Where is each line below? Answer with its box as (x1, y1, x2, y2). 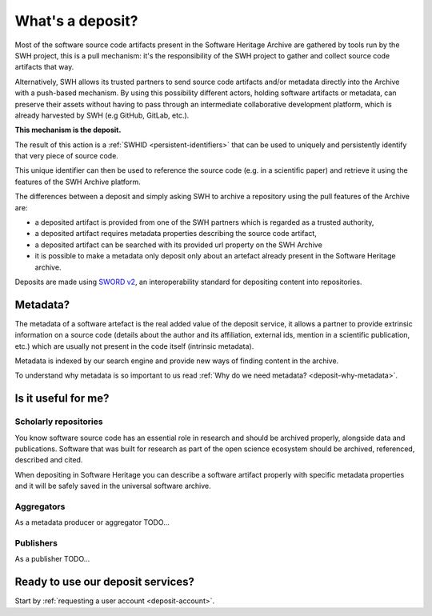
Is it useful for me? (14, 392, 110, 406)
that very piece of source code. (14, 151, 119, 161)
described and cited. (14, 455, 83, 465)
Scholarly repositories (14, 416, 103, 427)
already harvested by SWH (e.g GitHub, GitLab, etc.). (14, 110, 190, 120)
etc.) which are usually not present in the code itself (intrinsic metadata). (14, 341, 254, 351)
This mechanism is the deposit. (14, 125, 122, 135)
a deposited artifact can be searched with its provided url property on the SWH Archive (34, 240, 323, 250)
